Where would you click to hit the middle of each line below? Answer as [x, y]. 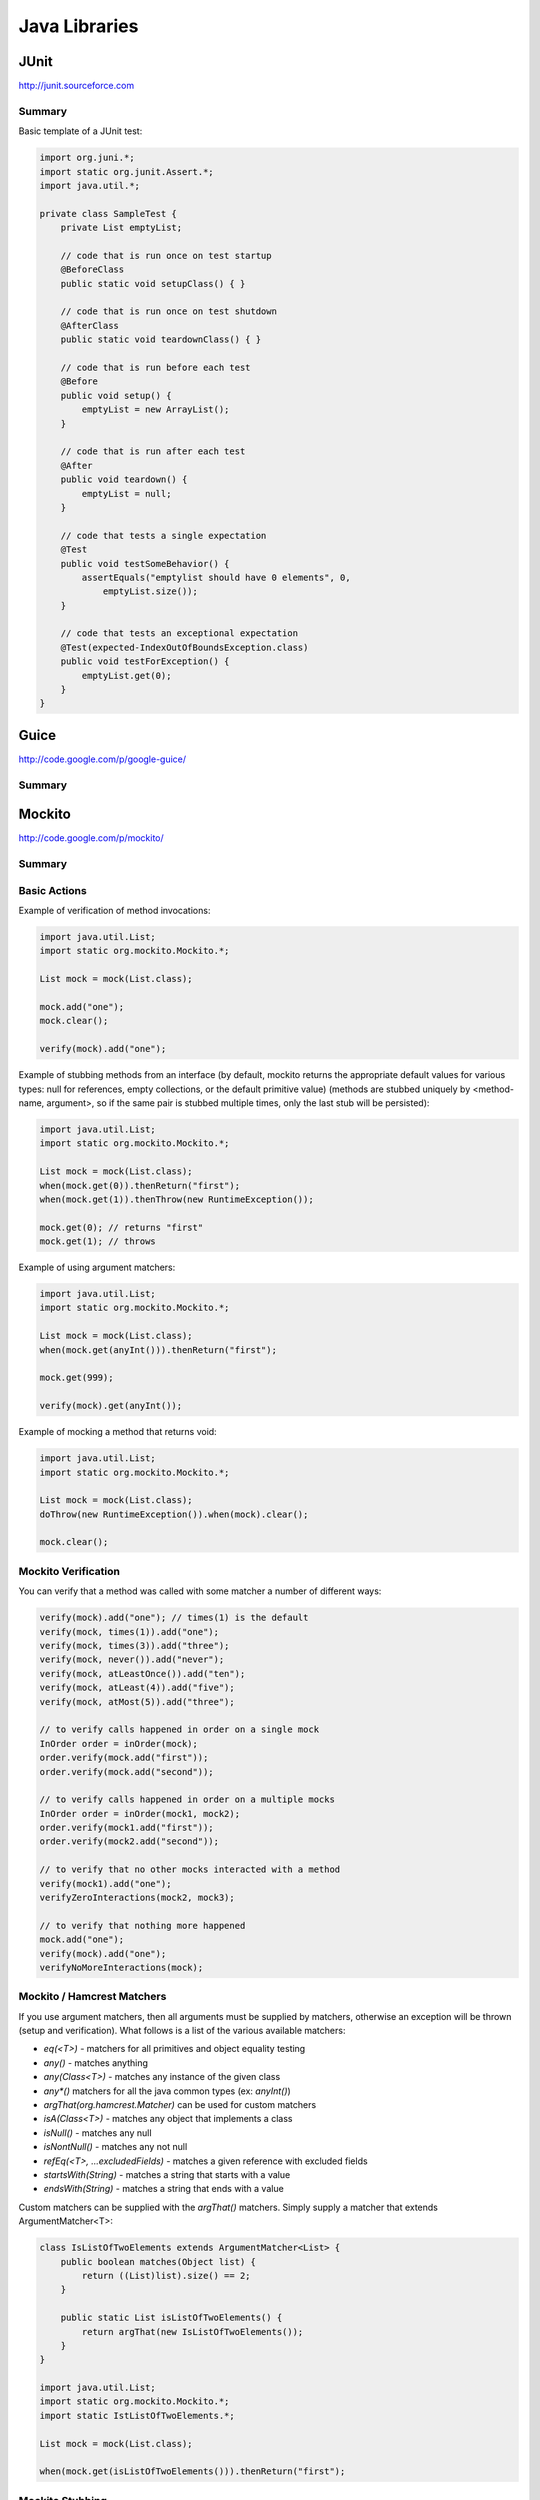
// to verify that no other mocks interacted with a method [190, 1869]
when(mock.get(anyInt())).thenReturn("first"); [158, 1349]
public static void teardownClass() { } [161, 339]
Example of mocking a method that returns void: [117, 1432]
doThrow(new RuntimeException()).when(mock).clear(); [174, 1514]
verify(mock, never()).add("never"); [132, 1659]
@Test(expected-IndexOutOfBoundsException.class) [184, 647]
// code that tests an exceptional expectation [179, 633]
